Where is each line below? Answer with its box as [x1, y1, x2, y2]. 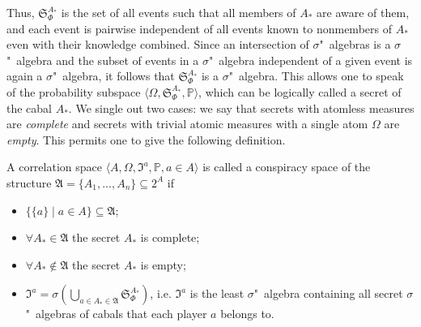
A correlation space [6, 158, 102, 175]
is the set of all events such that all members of [61, 4, 296, 20]
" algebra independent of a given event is [208, 51, 413, 68]
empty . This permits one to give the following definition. [6, 131, 286, 148]
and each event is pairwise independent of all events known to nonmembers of [6, 19, 392, 37]
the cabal [6, 99, 52, 116]
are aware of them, [317, 4, 410, 20]
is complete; [140, 229, 200, 246]
